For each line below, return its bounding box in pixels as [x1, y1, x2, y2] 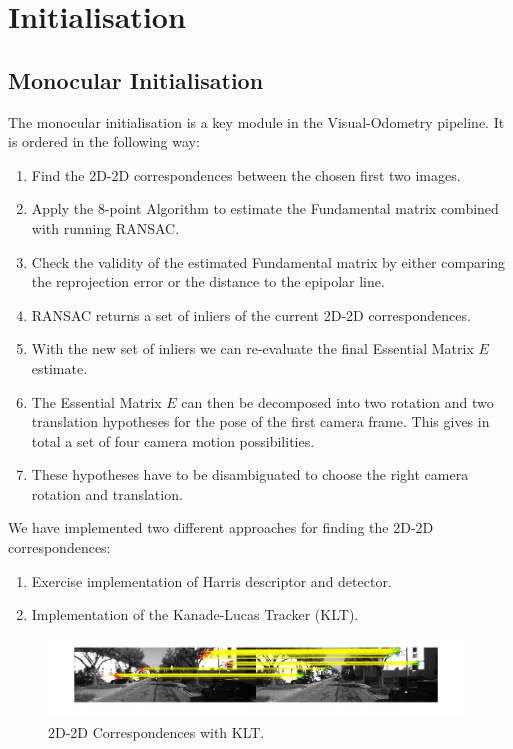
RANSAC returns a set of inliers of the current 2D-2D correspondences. [31, 304, 471, 325]
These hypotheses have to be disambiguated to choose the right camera [31, 464, 469, 485]
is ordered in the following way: [8, 131, 200, 152]
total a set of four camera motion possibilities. [31, 430, 315, 451]
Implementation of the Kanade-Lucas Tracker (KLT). [31, 604, 359, 625]
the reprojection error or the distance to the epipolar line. [31, 271, 385, 292]
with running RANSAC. [31, 217, 180, 238]
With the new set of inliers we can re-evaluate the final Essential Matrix [31, 338, 474, 359]
